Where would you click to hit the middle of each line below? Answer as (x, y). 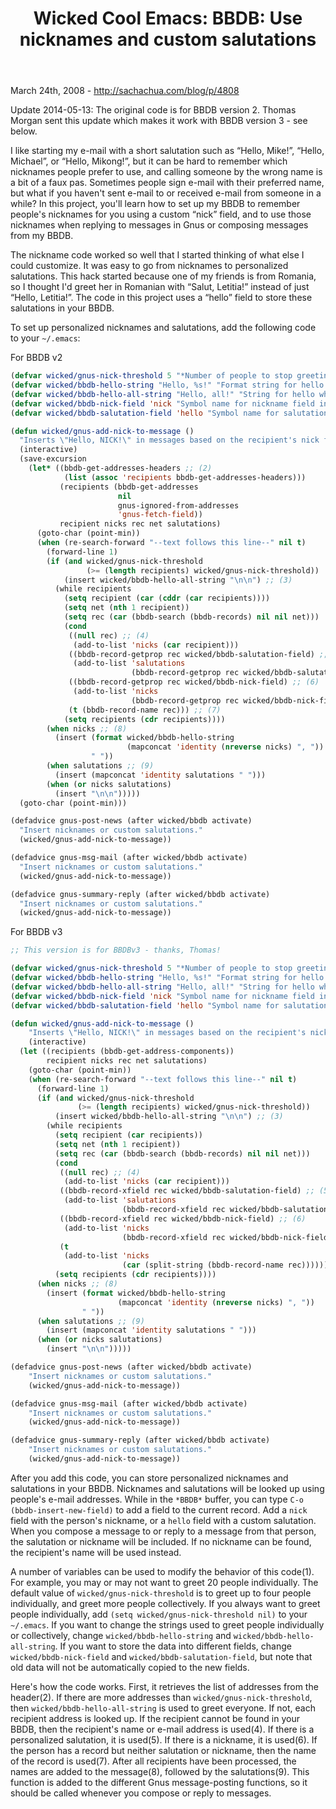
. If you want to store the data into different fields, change (173, 1646)
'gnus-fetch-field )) (160, 515)
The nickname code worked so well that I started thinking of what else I (157, 255)
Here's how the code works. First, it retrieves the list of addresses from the (164, 1686)
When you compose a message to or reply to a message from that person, (163, 1531)
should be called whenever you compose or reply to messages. (141, 1793)
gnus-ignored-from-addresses (178, 505)
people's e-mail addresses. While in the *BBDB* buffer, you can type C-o (157, 1499)
